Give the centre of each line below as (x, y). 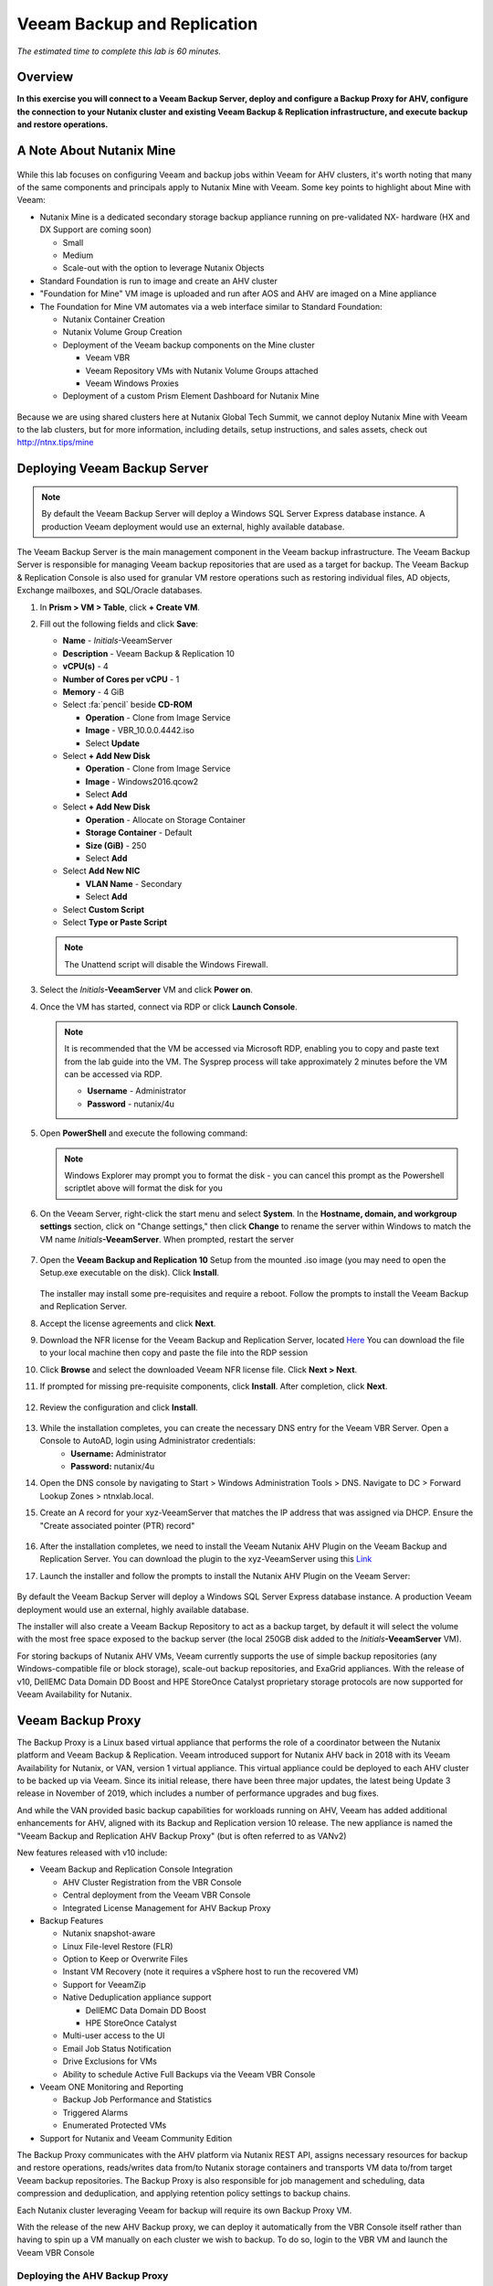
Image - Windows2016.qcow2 (142, 781)
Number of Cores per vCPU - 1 (121, 679)
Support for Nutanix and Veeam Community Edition (136, 2138)
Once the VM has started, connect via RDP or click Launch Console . (168, 1007)
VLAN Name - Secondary (134, 883)
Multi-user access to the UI (114, 2035)
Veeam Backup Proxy (79, 1720)
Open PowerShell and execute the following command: (144, 1133)
